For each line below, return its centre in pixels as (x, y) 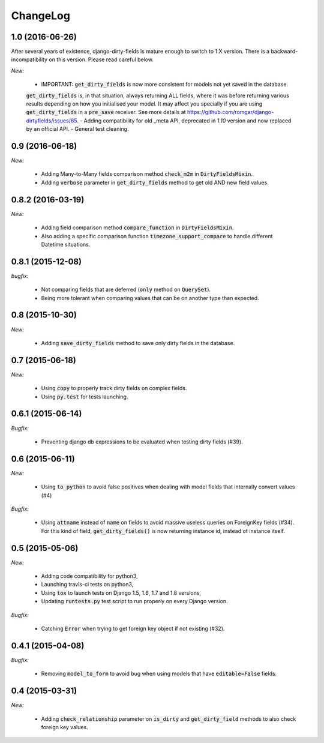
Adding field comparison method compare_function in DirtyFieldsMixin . (137, 227)
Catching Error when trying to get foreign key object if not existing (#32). (133, 629)
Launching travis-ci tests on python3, (87, 585)
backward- (284, 52)
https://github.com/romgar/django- (230, 112)
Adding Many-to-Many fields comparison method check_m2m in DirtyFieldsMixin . (147, 174)
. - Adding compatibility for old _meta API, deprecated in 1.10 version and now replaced (184, 121)
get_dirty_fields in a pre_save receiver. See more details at (106, 112)
